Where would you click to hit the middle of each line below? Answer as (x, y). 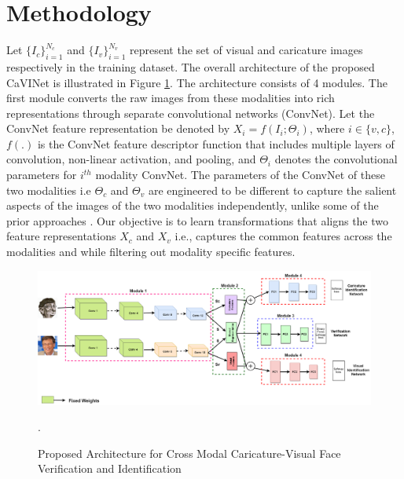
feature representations (61, 236)
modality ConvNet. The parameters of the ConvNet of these (240, 175)
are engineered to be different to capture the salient (272, 190)
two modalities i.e (49, 190)
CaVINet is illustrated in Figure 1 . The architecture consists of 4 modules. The (197, 82)
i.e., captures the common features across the (283, 236)
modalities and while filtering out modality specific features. (151, 252)
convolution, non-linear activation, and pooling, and (131, 159)
